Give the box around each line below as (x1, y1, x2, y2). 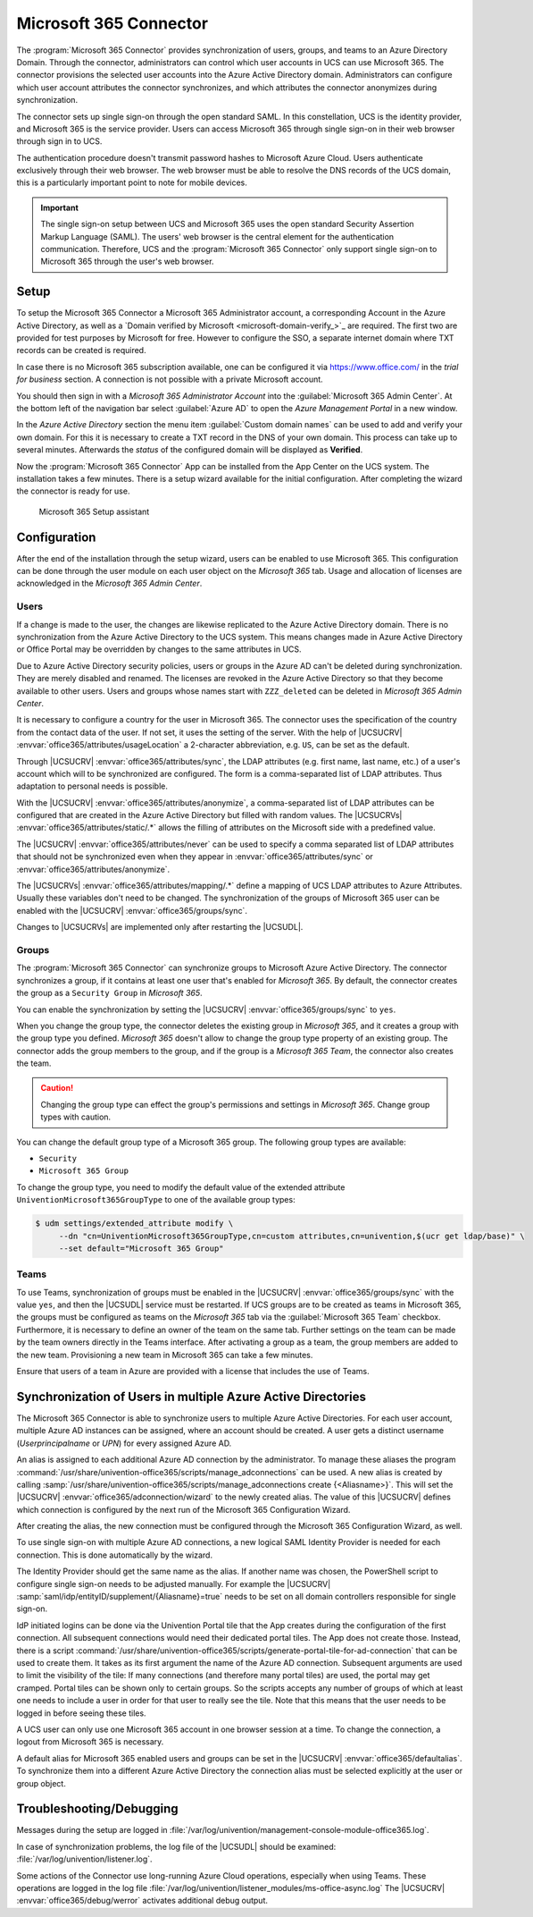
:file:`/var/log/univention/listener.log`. (16, 1854, 153, 1864)
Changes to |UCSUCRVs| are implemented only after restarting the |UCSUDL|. (16, 922, 304, 933)
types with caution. (40, 1111, 112, 1122)
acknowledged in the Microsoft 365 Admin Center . (16, 578, 203, 589)
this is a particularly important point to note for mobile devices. (16, 177, 247, 188)
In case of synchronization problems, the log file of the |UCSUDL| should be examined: (16, 1841, 337, 1852)
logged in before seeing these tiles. (16, 1708, 146, 1719)
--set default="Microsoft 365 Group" (58, 1243, 224, 1254)
